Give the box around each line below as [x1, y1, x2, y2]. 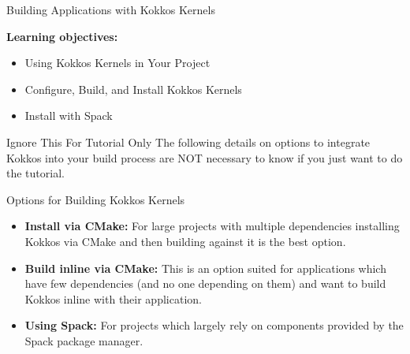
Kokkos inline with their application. [24, 290, 202, 307]
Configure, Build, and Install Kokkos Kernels [24, 80, 242, 97]
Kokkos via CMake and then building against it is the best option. [24, 233, 346, 249]
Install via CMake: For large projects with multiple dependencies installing [24, 218, 400, 234]
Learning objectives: [6, 28, 118, 44]
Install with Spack [24, 107, 113, 124]
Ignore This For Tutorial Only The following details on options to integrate [6, 133, 371, 150]
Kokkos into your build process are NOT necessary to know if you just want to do [6, 149, 403, 166]
